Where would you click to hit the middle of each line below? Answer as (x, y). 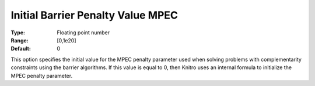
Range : (20, 40)
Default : (21, 49)
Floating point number (83, 33)
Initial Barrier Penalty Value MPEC (94, 15)
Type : (18, 33)
